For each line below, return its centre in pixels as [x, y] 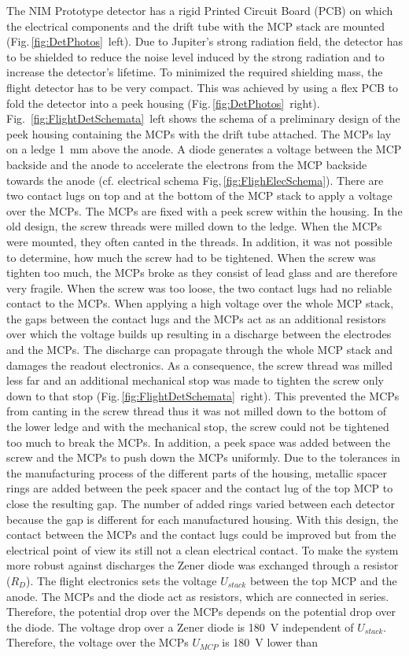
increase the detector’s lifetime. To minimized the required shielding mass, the [195, 72]
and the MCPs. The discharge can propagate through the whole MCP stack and [200, 350]
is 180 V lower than [270, 642]
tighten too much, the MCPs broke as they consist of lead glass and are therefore [202, 273]
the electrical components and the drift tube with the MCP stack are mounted [196, 26]
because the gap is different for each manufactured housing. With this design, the [203, 519]
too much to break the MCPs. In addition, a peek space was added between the [199, 442]
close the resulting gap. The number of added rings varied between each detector [201, 503]
